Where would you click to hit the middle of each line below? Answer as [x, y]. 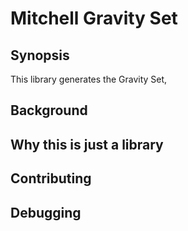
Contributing [51, 178]
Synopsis [40, 55]
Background [49, 110]
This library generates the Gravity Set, [89, 79]
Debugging [46, 212]
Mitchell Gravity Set [94, 18]
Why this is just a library [87, 144]
